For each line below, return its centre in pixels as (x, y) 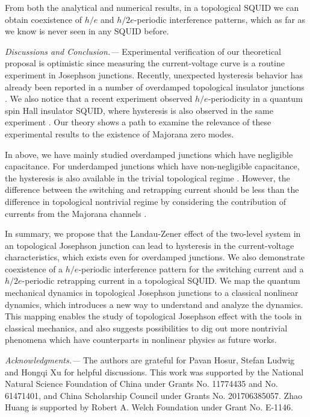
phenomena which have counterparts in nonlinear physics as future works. (141, 340)
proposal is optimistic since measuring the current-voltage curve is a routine (145, 63)
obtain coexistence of (44, 19)
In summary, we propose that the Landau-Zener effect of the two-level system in (153, 234)
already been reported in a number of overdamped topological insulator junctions (155, 86)
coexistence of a (34, 268)
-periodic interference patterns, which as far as (220, 19)
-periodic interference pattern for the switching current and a (191, 268)
